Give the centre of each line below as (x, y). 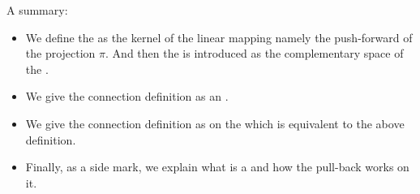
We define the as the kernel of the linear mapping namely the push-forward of (219, 37)
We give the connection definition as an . (127, 96)
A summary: (37, 10)
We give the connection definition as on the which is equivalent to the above (215, 123)
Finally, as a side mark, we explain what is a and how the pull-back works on (217, 167)
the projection (60, 53)
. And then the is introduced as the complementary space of (255, 53)
